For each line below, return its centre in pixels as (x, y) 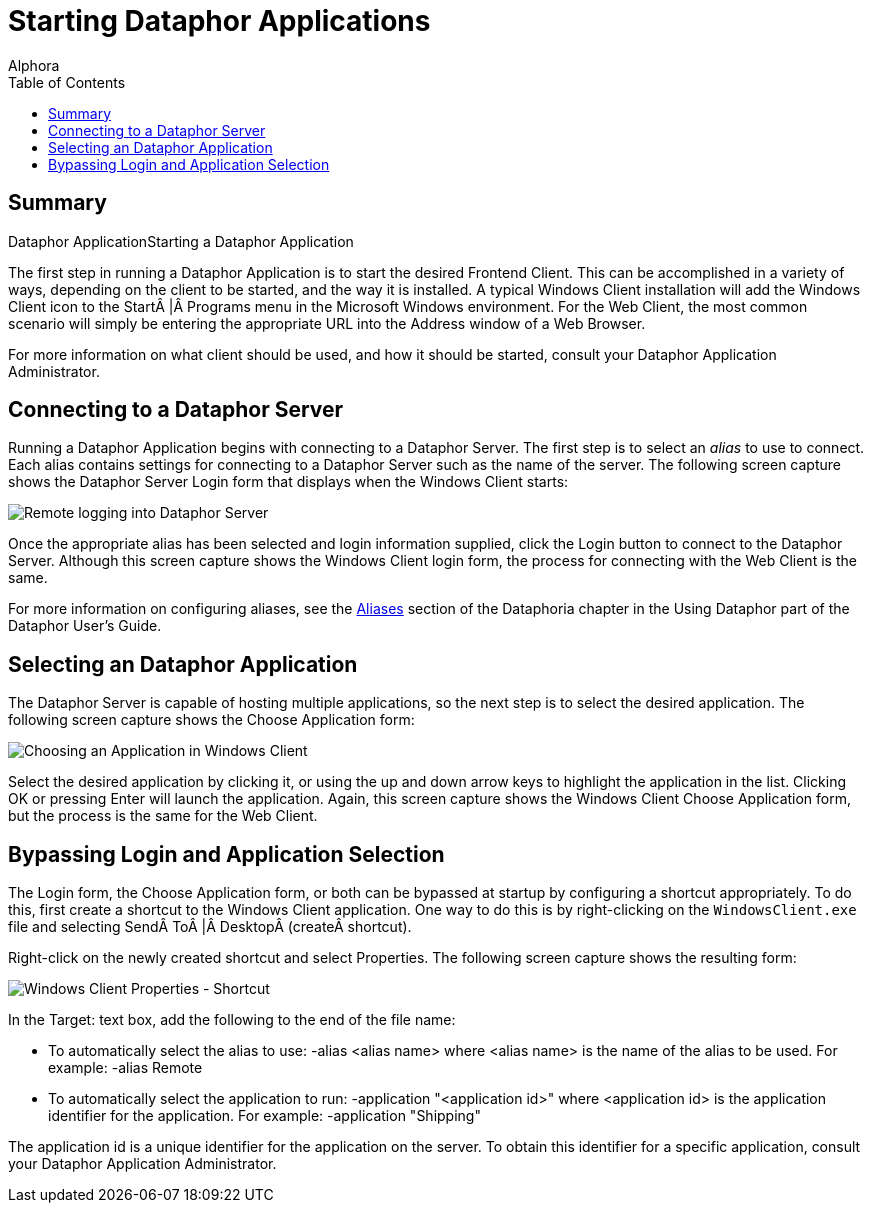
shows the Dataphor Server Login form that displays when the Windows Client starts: (288, 482)
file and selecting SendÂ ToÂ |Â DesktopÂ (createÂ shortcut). (210, 927)
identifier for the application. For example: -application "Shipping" (264, 1116)
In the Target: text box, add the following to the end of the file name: (232, 1020)
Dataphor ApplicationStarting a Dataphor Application (181, 241)
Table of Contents (67, 82)
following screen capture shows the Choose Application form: (211, 720)
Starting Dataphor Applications (219, 21)
